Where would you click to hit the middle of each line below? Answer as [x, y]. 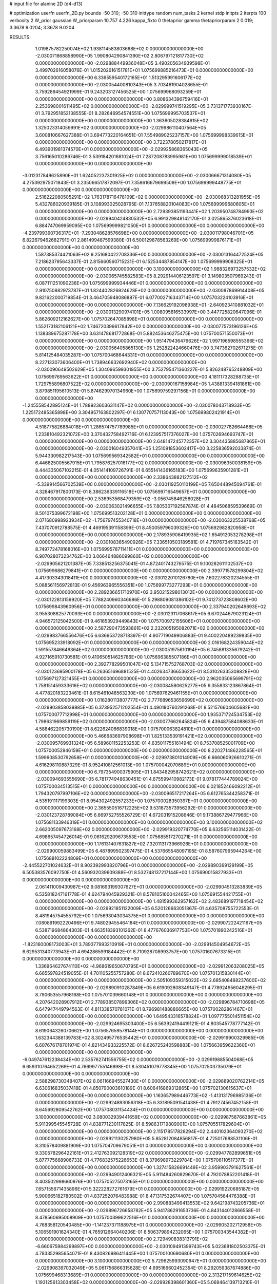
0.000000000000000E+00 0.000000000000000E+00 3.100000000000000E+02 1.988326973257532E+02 [151, 269]
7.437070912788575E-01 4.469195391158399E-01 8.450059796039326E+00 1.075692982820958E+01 [145, 527]
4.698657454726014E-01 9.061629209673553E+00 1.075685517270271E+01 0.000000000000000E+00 [146, 837]
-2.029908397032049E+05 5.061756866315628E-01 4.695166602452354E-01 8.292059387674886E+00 [148, 1268]
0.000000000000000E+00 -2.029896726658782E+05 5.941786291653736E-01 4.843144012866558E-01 [148, 1210]
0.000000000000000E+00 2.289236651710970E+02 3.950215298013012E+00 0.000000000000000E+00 [149, 592]
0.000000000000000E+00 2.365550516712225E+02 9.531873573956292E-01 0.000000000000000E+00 [148, 808]
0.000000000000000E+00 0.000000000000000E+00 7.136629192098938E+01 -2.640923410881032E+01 [150, 305]
